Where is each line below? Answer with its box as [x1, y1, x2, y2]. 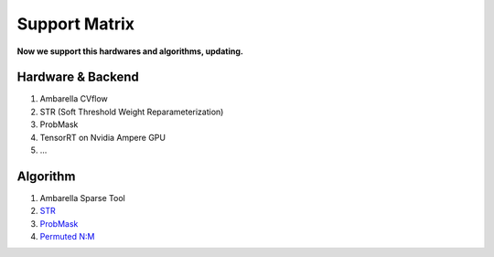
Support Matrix [16, 14, 135, 34]
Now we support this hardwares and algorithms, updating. [16, 46, 244, 57]
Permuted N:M [39, 231, 95, 242]
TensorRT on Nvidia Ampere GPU [39, 132, 166, 143]
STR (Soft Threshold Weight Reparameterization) [39, 106, 224, 117]
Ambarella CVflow [39, 93, 109, 104]
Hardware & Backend [16, 70, 139, 85]
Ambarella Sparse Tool [39, 192, 125, 203]
